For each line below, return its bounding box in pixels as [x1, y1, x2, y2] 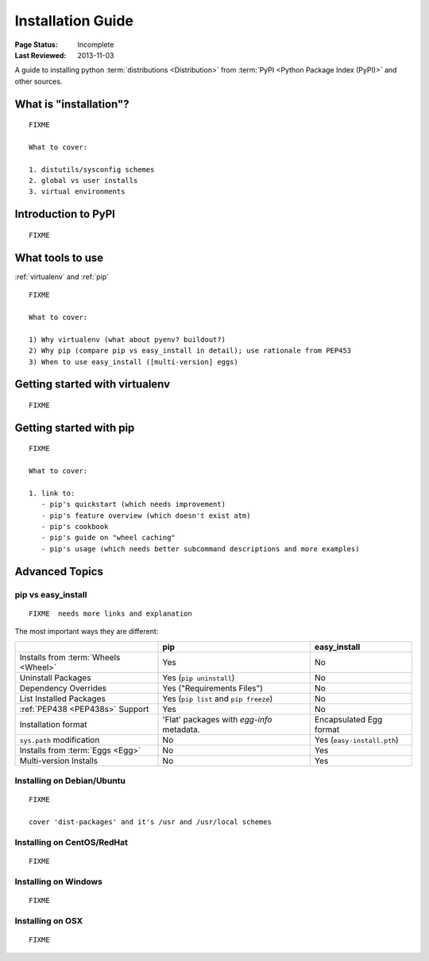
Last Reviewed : [14, 50, 67, 60]
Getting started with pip [14, 421, 135, 434]
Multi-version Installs [19, 755, 99, 766]
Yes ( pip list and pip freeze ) [162, 693, 273, 704]
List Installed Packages [19, 693, 106, 704]
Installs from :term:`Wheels [19, 652, 121, 663]
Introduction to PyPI [14, 208, 115, 221]
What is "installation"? [14, 97, 130, 111]
